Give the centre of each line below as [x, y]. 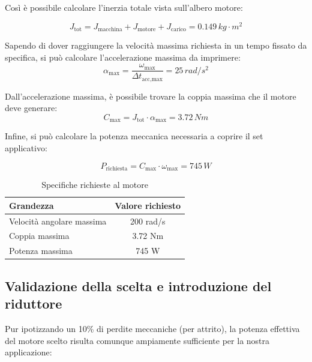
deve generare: [31, 108]
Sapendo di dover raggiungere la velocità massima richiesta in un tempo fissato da [156, 45]
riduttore [34, 303]
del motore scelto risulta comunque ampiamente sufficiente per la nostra [137, 340]
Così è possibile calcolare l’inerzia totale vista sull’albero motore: [124, 7]
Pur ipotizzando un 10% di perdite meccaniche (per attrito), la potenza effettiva [152, 328]
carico [178, 30]
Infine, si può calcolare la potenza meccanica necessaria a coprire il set [134, 136]
